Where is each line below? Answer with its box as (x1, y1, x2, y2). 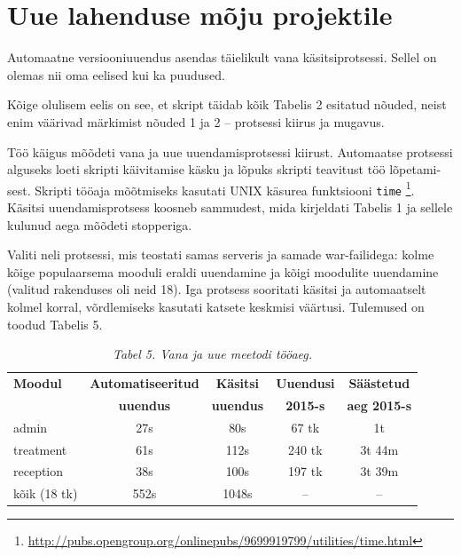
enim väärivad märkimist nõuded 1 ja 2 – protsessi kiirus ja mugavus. (7, 112, 385, 131)
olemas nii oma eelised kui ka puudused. (7, 65, 226, 83)
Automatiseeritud (90, 374, 199, 392)
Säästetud (348, 374, 410, 392)
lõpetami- (389, 160, 441, 179)
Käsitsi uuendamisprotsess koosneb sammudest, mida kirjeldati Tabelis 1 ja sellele (7, 198, 453, 216)
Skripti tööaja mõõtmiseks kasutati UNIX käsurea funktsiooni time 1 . (35, 178, 415, 199)
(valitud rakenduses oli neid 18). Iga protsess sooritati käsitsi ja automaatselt (7, 280, 426, 298)
